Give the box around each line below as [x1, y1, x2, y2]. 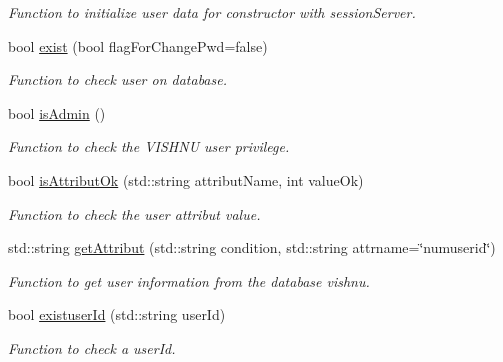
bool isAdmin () [8, 102, 106, 123]
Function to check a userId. [8, 337, 176, 358]
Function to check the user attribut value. [8, 203, 261, 224]
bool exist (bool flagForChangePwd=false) [8, 35, 268, 56]
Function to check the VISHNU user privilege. [8, 136, 290, 157]
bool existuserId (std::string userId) [8, 304, 226, 325]
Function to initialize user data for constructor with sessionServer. [8, 2, 416, 22]
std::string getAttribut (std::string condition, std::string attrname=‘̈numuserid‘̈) [8, 237, 496, 258]
